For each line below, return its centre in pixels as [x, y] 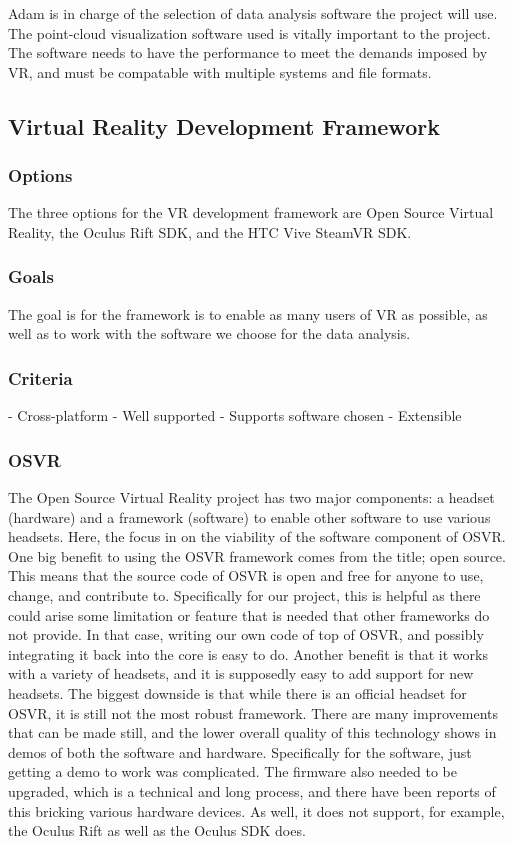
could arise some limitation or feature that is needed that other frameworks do [249, 614]
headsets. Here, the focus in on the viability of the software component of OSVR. [257, 536]
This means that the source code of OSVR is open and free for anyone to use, [246, 575]
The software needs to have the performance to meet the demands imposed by [248, 52]
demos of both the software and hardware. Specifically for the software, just [240, 751]
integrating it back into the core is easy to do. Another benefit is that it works [248, 653]
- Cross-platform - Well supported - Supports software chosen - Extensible [235, 415]
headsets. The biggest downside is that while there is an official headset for [237, 692]
